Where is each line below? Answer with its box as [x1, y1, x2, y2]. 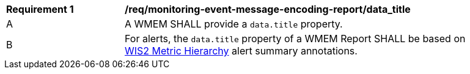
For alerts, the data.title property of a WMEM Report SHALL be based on [125, 32, 466, 45]
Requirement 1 [6, 3, 74, 15]
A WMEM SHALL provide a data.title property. [125, 18, 343, 30]
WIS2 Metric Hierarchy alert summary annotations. [125, 45, 358, 57]
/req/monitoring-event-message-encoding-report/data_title [125, 3, 411, 15]
